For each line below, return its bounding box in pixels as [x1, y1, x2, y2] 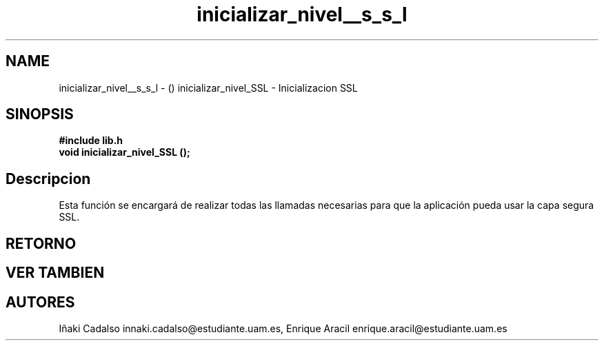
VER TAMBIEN [6, 264, 105, 282]
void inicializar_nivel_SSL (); [59, 146, 190, 159]
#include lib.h [59, 134, 123, 147]
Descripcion [6, 170, 91, 187]
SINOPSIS [6, 105, 74, 123]
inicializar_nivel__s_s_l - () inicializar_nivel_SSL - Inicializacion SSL [59, 81, 358, 94]
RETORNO [6, 234, 77, 252]
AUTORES [6, 293, 75, 311]
